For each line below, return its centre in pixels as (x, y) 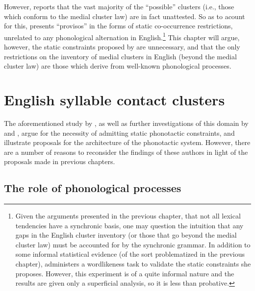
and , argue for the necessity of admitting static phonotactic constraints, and (119, 133)
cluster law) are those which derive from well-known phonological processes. (118, 66)
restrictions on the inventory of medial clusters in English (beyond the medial (120, 56)
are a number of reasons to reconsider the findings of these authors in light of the (126, 152)
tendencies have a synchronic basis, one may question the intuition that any (129, 225)
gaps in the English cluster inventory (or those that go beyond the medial (126, 235)
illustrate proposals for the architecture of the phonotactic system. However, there (127, 142)
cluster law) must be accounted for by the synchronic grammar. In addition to (133, 244)
